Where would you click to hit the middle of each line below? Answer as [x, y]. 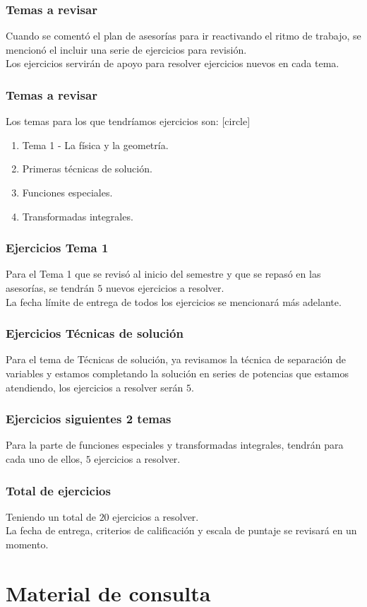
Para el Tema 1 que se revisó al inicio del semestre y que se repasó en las [163, 274]
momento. [27, 544]
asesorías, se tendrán [50, 288]
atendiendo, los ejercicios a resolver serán [95, 387]
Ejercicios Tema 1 [57, 248]
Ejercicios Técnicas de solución [95, 333]
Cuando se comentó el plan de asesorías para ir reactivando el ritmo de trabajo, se [183, 36]
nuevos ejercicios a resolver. [165, 288]
